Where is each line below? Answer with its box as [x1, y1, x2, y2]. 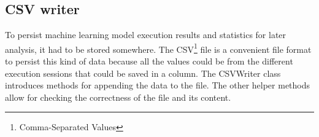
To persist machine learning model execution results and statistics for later [5, 28, 286, 41]
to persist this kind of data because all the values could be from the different [5, 55, 293, 68]
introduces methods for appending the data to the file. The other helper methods [5, 79, 310, 92]
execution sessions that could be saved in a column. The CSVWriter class [5, 66, 281, 79]
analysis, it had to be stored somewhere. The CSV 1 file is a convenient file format [5, 41, 312, 55]
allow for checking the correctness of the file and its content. [5, 90, 231, 103]
